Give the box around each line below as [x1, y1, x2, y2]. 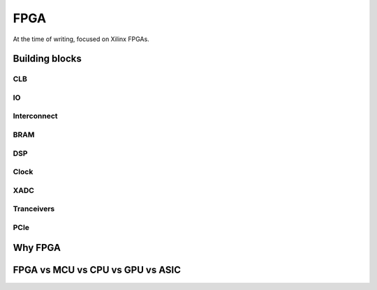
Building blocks [13, 53, 82, 65]
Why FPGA [13, 242, 61, 254]
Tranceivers [13, 204, 55, 214]
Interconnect [13, 112, 59, 121]
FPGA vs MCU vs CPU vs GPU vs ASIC [13, 264, 182, 276]
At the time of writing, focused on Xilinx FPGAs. [13, 35, 149, 43]
